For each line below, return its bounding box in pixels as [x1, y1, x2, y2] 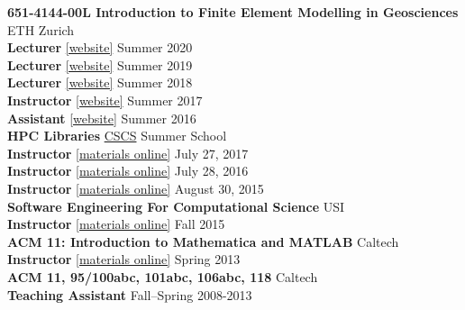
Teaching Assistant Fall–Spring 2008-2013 [7, 285, 252, 304]
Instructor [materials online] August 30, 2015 [7, 178, 264, 197]
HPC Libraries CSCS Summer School [7, 126, 227, 145]
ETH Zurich [7, 20, 75, 39]
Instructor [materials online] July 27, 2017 [7, 143, 249, 162]
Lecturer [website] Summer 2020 [7, 38, 193, 57]
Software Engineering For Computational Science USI [7, 196, 345, 215]
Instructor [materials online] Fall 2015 [7, 214, 225, 233]
